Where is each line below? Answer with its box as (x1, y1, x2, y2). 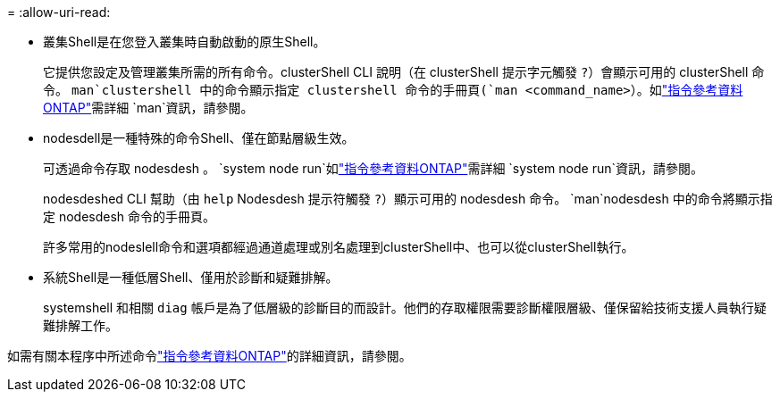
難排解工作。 (43, 318, 118, 333)
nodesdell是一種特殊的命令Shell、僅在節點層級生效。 (43, 130, 355, 145)
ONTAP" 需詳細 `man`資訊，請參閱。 (43, 100, 254, 115)
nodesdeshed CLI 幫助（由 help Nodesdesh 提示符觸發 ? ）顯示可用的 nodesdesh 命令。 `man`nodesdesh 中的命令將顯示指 (43, 191, 773, 206)
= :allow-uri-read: (7, 4, 111, 20)
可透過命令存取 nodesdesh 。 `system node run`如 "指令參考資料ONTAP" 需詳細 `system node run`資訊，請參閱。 (43, 161, 703, 176)
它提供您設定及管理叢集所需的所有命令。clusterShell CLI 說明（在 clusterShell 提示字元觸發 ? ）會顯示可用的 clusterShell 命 (43, 64, 765, 79)
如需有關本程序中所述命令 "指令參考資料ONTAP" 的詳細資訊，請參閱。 (7, 348, 412, 363)
